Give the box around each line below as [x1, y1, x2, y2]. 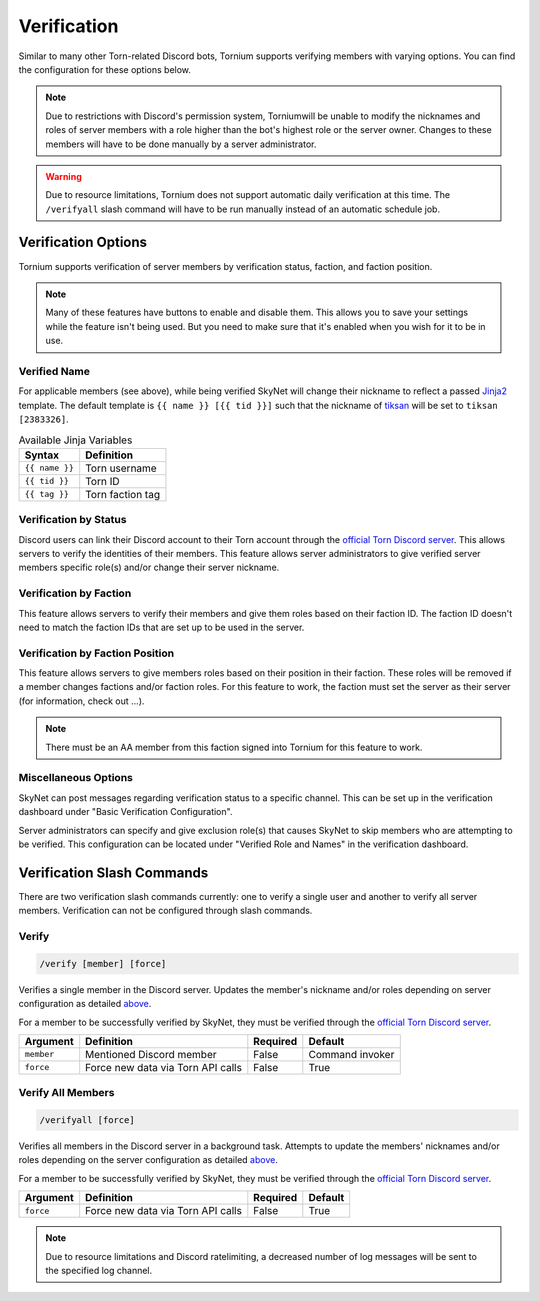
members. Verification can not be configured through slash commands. [18, 905, 313, 917]
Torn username [85, 461, 157, 475]
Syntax [24, 448, 60, 462]
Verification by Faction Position [18, 646, 175, 660]
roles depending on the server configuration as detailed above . [18, 1154, 279, 1166]
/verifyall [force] [39, 1115, 135, 1126]
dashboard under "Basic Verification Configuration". [18, 806, 233, 818]
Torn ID [85, 474, 120, 488]
